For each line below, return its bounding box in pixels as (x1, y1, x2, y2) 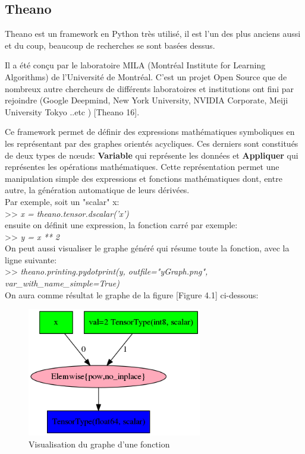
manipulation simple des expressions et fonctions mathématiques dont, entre (5, 172, 282, 184)
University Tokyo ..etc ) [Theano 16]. (5, 105, 140, 118)
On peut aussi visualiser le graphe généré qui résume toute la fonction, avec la (5, 242, 290, 254)
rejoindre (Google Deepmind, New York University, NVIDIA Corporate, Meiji (5, 94, 288, 106)
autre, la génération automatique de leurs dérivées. (5, 184, 190, 196)
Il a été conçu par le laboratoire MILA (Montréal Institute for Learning (5, 59, 266, 71)
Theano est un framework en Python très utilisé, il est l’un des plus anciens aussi (5, 27, 301, 40)
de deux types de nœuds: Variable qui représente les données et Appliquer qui (5, 149, 298, 161)
